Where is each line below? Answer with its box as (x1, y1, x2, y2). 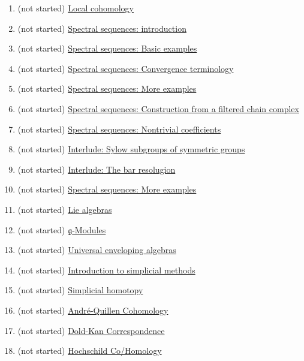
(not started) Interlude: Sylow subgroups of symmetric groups (17, 143, 245, 155)
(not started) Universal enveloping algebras (17, 243, 176, 256)
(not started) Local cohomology (17, 2, 134, 14)
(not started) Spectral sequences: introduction (17, 22, 186, 34)
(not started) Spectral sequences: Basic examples (17, 42, 197, 55)
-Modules (72, 223, 106, 236)
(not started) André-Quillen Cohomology (17, 303, 168, 316)
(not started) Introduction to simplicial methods (17, 263, 195, 276)
